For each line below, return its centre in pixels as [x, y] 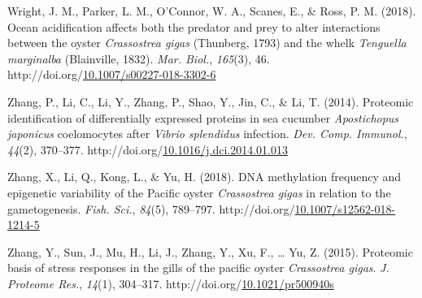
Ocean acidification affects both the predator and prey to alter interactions [194, 26]
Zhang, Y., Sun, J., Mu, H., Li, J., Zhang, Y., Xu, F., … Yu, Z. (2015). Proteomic [210, 251]
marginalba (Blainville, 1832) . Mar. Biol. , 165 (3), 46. [139, 58]
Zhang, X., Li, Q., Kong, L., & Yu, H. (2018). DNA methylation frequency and [204, 177]
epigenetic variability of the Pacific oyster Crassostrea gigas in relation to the [199, 192]
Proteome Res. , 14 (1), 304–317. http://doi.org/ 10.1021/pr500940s [171, 283]
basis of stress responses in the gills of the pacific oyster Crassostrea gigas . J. [198, 268]
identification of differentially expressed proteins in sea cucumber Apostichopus [203, 117]
